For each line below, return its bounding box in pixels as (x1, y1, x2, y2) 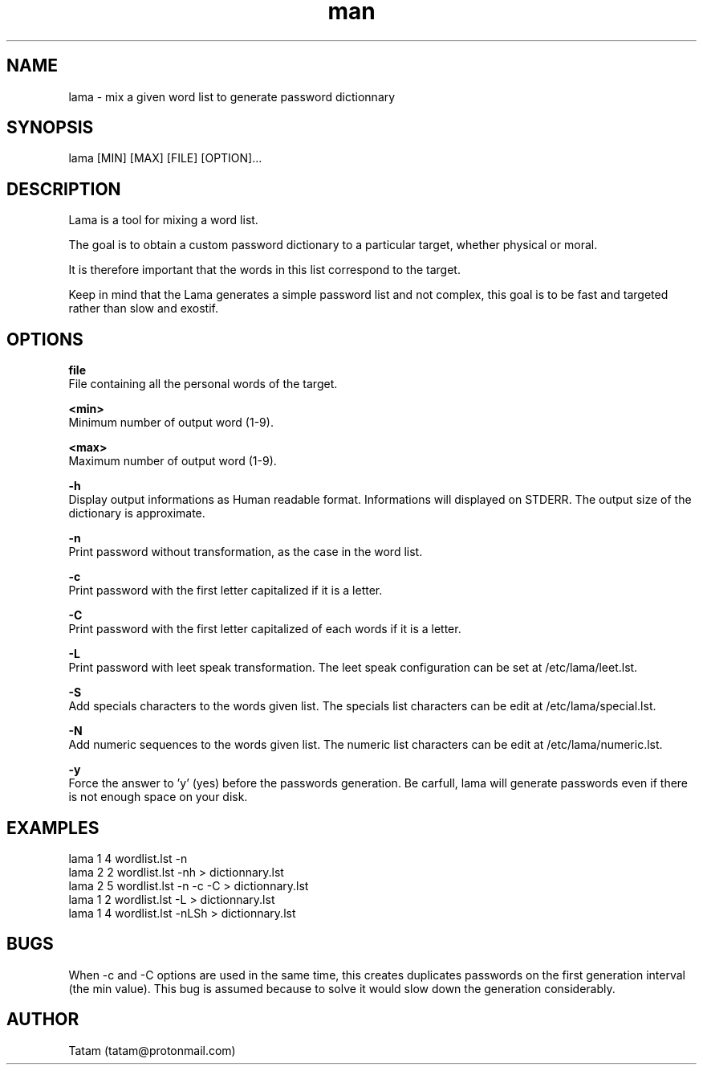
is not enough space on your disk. (68, 790, 248, 804)
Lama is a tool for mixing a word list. (68, 213, 258, 227)
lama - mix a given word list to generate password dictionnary (68, 89, 396, 104)
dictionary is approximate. (68, 506, 205, 521)
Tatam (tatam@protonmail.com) (68, 1043, 236, 1057)
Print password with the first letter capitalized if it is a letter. (68, 583, 383, 598)
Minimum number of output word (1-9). (68, 415, 274, 430)
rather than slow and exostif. (68, 301, 218, 316)
